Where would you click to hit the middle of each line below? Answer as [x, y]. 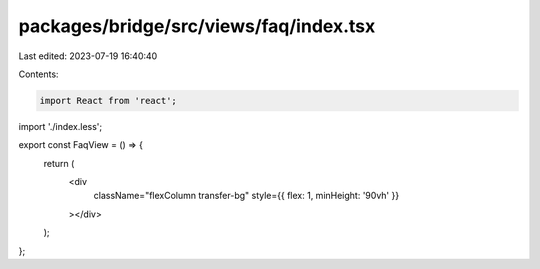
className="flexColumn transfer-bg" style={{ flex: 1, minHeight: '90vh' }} [246, 196]
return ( [59, 163]
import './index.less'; [60, 126]
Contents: [38, 74]
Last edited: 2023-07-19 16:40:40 [88, 56]
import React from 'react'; [108, 100]
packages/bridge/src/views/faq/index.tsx [197, 26]
